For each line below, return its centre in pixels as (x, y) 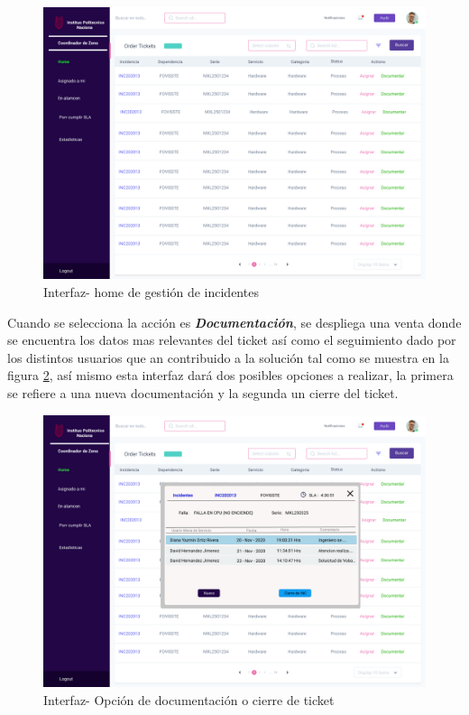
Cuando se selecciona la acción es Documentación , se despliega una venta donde (234, 322)
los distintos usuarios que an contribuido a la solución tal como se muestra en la (228, 357)
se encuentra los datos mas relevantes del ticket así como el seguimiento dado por (232, 340)
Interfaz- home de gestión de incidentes (151, 292)
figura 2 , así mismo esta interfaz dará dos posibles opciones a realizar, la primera (230, 375)
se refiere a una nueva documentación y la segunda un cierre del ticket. (203, 393)
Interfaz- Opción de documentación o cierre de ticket (189, 699)
